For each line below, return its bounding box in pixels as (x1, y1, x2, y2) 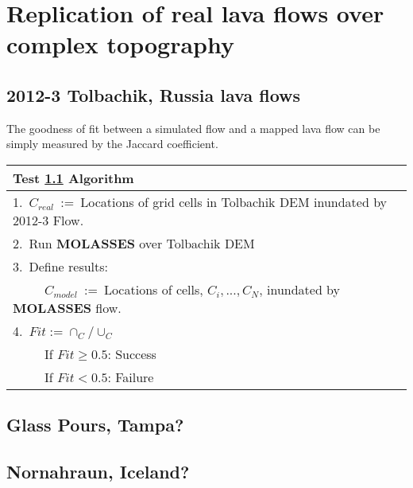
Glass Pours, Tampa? (6, 412, 184, 437)
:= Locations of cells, (84, 279, 203, 299)
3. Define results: (13, 256, 109, 275)
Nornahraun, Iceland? (6, 459, 190, 484)
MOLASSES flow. (13, 298, 122, 317)
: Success (107, 344, 156, 363)
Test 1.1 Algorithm (13, 168, 134, 187)
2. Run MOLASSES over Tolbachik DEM (13, 233, 255, 252)
